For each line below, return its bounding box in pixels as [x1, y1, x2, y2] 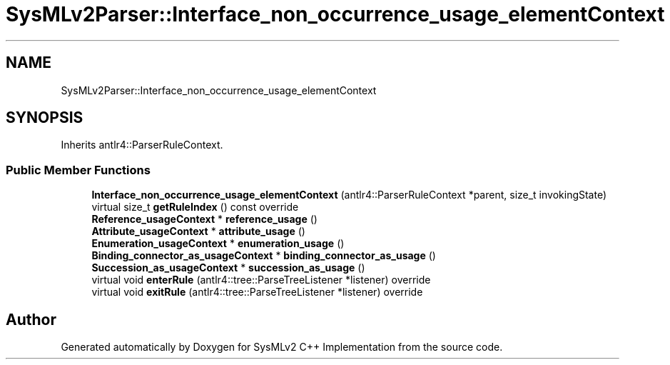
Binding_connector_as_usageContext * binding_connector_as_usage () [91, 249, 436, 262]
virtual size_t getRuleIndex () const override [91, 201, 299, 214]
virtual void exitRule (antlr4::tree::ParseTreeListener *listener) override [91, 286, 423, 299]
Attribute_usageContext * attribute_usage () [91, 225, 305, 238]
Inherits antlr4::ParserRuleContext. [61, 139, 223, 151]
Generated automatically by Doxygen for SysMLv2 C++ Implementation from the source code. [61, 341, 503, 354]
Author [6, 310, 56, 329]
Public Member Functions [6, 162, 151, 177]
